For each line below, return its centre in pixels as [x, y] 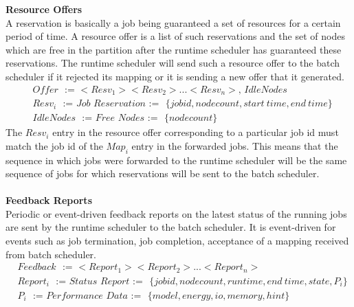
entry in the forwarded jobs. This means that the [235, 145]
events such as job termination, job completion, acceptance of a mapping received [177, 241]
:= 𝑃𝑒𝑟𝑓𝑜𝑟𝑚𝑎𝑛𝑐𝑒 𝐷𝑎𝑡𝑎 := [87, 296]
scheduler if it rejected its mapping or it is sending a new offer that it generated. [175, 76]
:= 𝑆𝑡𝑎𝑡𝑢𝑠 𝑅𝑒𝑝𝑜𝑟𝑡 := [99, 281]
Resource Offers [44, 9]
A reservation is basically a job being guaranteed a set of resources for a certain [173, 22]
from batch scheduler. [51, 254]
